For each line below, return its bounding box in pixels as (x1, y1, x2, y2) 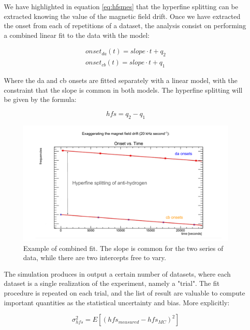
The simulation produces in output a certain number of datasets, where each (4, 268, 231, 279)
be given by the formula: (4, 94, 76, 104)
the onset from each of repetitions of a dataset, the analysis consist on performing (4, 20, 246, 31)
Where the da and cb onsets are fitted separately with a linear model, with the (4, 75, 237, 85)
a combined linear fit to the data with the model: (4, 30, 150, 40)
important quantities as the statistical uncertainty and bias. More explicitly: (4, 297, 230, 307)
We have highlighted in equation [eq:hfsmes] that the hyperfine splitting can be (4, 1, 238, 11)
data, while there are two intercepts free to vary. (23, 252, 166, 263)
